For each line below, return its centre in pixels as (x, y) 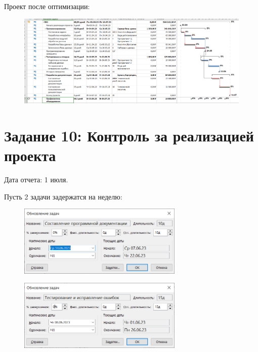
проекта (30, 155)
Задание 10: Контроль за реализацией (129, 136)
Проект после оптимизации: (47, 6)
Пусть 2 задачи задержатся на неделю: (63, 196)
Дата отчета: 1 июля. (36, 180)
